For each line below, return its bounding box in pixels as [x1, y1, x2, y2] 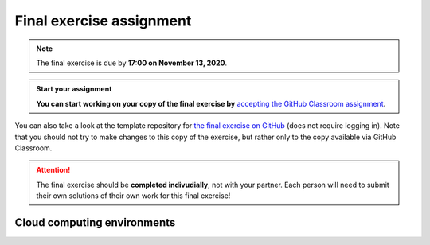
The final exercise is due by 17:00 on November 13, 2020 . [36, 58, 228, 68]
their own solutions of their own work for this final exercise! [36, 191, 231, 200]
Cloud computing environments [14, 216, 176, 229]
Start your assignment [36, 84, 112, 94]
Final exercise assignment [14, 12, 192, 29]
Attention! [36, 165, 71, 175]
